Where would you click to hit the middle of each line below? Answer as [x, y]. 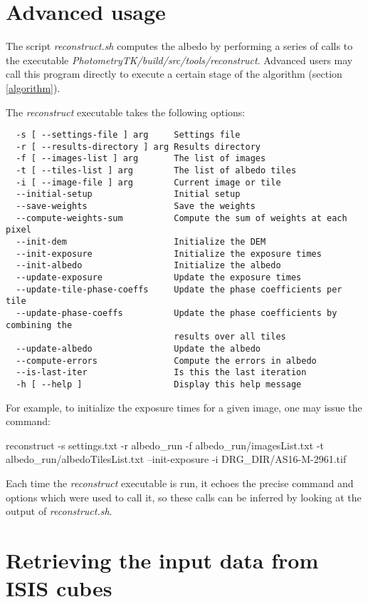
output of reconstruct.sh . [59, 511]
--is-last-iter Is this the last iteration [161, 373]
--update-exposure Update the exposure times [159, 277]
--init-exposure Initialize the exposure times [169, 254]
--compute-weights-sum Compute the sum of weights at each [182, 218]
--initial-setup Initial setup [128, 194]
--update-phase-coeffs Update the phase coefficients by [177, 313]
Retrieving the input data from [162, 560]
